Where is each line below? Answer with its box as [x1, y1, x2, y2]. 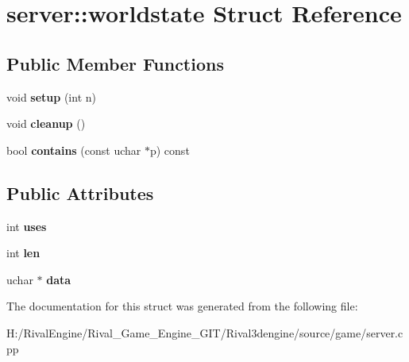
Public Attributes [6, 180, 154, 205]
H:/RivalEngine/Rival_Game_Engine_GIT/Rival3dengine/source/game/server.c [6, 324, 403, 341]
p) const [149, 141, 190, 158]
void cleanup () [6, 115, 86, 132]
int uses [6, 218, 47, 234]
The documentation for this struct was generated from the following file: [6, 298, 358, 314]
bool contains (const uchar [6, 141, 141, 158]
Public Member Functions [6, 51, 224, 75]
